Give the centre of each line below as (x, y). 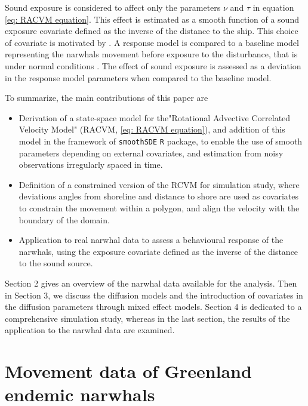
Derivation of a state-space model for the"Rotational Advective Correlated (155, 117)
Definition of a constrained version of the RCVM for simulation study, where (159, 184)
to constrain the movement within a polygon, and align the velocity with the (159, 207)
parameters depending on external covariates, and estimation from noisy (151, 153)
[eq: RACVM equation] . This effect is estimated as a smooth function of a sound (152, 19)
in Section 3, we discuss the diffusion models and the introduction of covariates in (154, 295)
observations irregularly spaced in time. (91, 164)
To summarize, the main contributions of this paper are (107, 98)
